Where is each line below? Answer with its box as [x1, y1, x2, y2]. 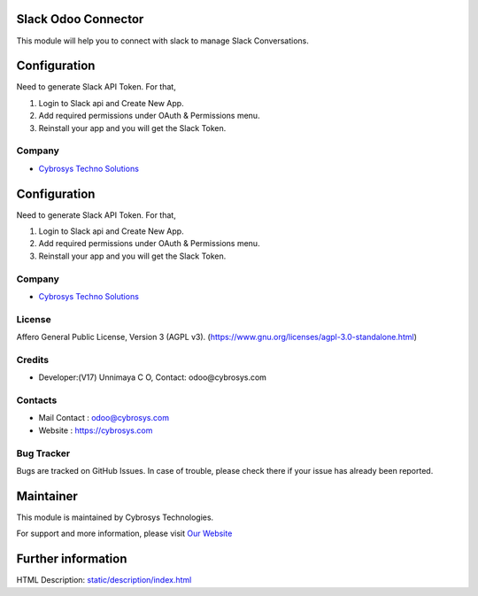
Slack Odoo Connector [16, 12, 144, 27]
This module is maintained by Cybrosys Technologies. [16, 512, 214, 522]
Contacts [16, 394, 58, 406]
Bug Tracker [16, 447, 71, 460]
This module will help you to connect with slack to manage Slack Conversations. [16, 35, 310, 46]
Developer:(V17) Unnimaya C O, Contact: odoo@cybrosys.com [38, 372, 267, 383]
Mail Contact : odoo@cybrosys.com [38, 413, 170, 423]
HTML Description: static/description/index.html [16, 575, 192, 585]
